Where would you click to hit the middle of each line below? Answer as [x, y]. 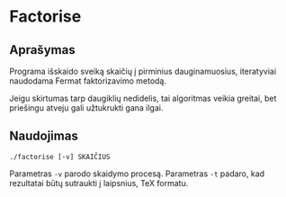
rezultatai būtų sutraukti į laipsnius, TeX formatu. [99, 183]
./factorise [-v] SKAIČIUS [60, 157]
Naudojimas [44, 136]
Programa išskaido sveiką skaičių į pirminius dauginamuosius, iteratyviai [143, 71]
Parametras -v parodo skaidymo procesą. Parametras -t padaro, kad [137, 174]
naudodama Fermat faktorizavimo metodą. [88, 81]
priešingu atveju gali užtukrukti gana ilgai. [86, 108]
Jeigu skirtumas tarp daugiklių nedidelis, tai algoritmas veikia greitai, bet [143, 98]
